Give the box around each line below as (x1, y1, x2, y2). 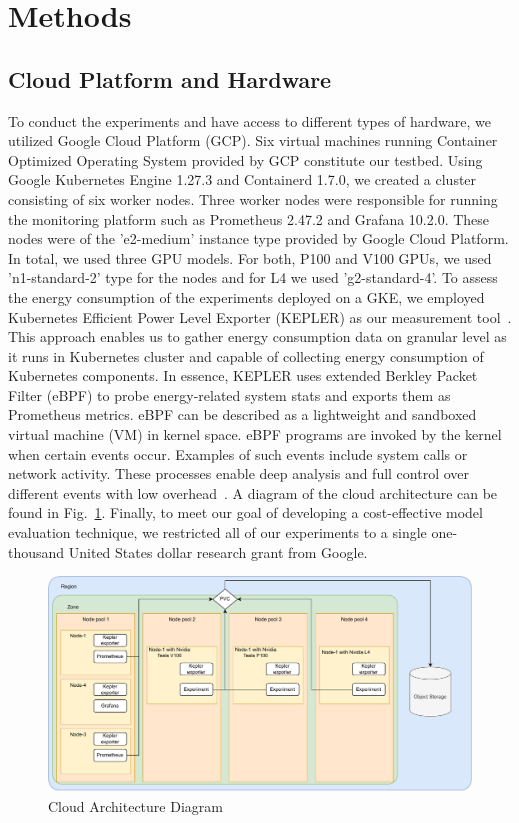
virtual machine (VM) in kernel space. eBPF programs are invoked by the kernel (8, 424, 502, 445)
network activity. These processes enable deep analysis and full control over (8, 463, 470, 484)
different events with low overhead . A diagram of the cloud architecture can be (8, 482, 498, 503)
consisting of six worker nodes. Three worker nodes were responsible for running (8, 188, 498, 209)
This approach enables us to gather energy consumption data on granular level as (8, 326, 507, 347)
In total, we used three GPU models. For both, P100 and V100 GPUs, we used (8, 247, 492, 268)
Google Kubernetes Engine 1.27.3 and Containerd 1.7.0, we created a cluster (8, 169, 477, 190)
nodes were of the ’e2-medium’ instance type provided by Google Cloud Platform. (8, 228, 509, 249)
